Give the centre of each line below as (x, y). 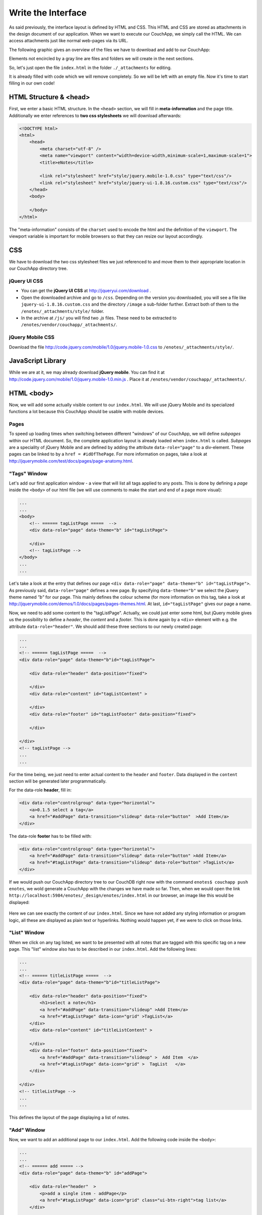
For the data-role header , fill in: (40, 790)
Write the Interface (48, 13)
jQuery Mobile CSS (32, 337)
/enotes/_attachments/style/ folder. (63, 311)
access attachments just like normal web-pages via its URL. (69, 41)
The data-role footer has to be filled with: (50, 836)
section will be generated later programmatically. (58, 781)
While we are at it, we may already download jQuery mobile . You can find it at (87, 372)
